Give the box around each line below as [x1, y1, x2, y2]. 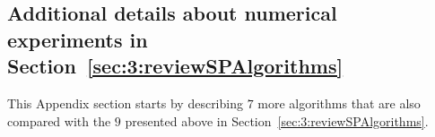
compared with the [7, 111, 111, 130]
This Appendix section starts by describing [7, 93, 243, 112]
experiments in [7, 25, 148, 53]
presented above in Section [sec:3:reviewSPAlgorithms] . [125, 111, 429, 130]
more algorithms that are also [257, 93, 421, 112]
